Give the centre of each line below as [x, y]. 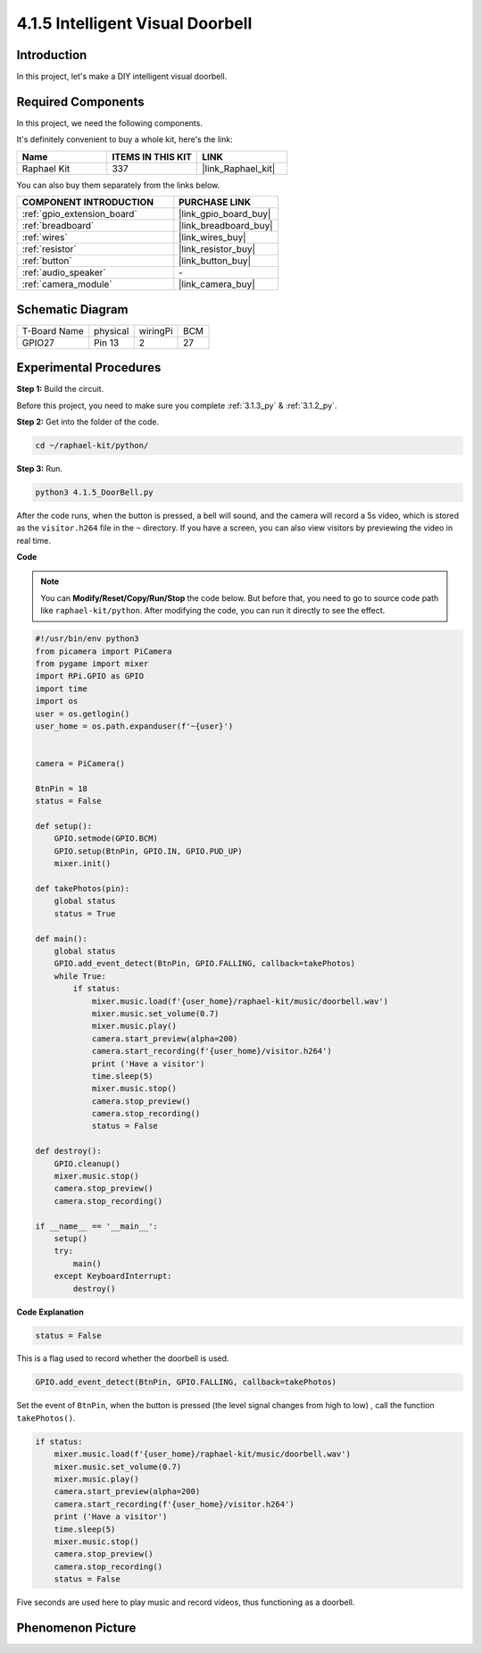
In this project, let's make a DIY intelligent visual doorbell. [122, 77]
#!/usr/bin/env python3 [87, 639]
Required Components [80, 101]
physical [112, 330]
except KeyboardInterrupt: [113, 1276]
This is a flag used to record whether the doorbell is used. [123, 1358]
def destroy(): [68, 1151]
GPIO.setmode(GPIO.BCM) [106, 839]
